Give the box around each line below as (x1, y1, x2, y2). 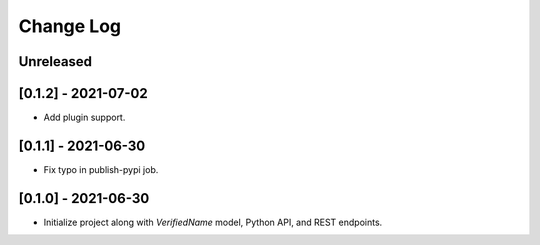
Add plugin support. (43, 111, 126, 124)
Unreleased (18, 53, 93, 70)
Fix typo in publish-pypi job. (43, 163, 159, 175)
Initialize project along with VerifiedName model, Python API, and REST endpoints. (43, 216, 383, 228)
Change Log (18, 15, 122, 37)
